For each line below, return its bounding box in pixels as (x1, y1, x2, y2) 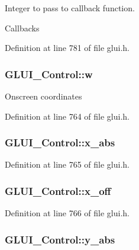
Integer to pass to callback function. (5, 2, 135, 14)
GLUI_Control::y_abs (5, 232, 115, 246)
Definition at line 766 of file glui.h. (5, 207, 130, 219)
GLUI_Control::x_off (5, 183, 111, 198)
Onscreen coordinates (5, 90, 82, 102)
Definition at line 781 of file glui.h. (5, 41, 130, 54)
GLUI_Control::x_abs (5, 135, 115, 150)
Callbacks (5, 21, 40, 34)
